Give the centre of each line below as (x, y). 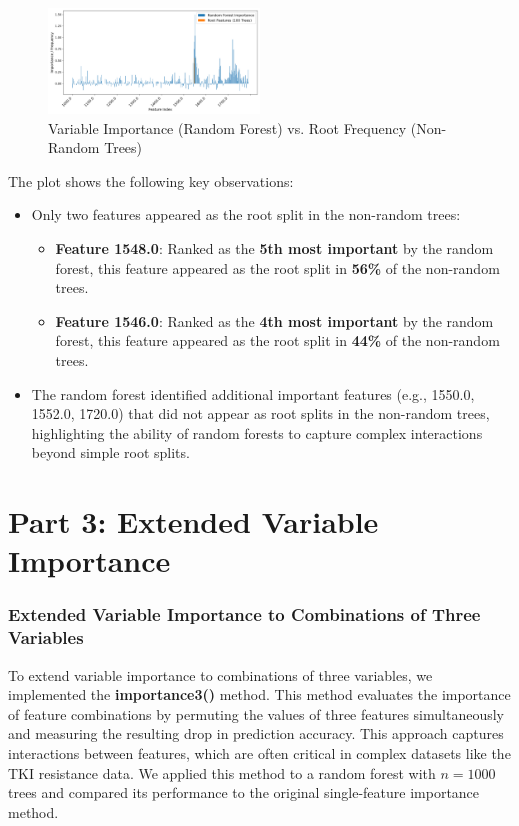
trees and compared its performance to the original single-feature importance (244, 792)
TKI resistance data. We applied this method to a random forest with (222, 772)
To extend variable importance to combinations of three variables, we (220, 674)
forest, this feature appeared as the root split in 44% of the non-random (277, 340)
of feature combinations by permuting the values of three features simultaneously (256, 713)
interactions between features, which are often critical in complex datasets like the (259, 752)
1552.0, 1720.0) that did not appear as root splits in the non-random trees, (260, 413)
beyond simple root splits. (110, 452)
